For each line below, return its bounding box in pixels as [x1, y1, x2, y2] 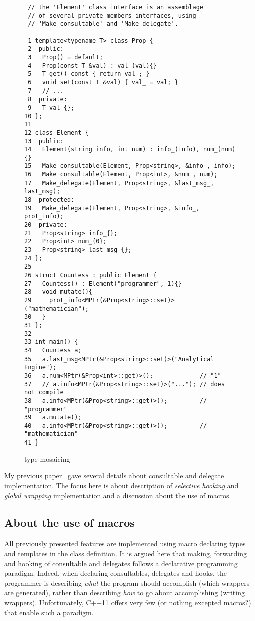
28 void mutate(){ [24, 288, 93, 296]
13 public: [24, 137, 64, 145]
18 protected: [24, 196, 75, 204]
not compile [24, 389, 64, 396]
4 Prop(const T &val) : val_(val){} [28, 62, 157, 69]
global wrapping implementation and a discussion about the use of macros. [4, 490, 231, 500]
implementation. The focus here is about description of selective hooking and [4, 480, 239, 490]
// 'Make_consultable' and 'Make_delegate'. [28, 20, 178, 28]
